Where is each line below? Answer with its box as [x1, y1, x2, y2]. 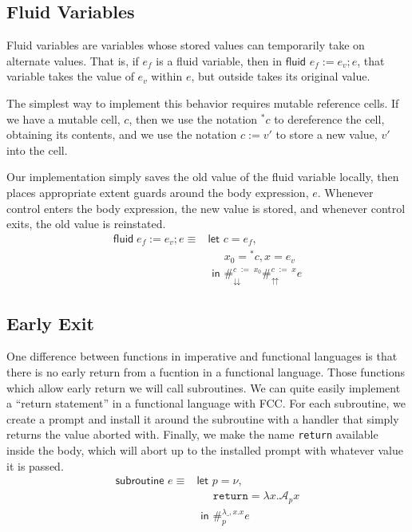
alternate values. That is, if [6, 52, 139, 69]
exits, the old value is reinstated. [6, 215, 166, 232]
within [151, 68, 183, 85]
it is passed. [6, 457, 64, 474]
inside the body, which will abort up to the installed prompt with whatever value [6, 441, 403, 458]
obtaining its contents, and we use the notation [6, 126, 237, 143]
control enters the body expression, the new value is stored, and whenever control [6, 199, 406, 216]
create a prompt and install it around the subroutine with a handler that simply [6, 410, 399, 427]
